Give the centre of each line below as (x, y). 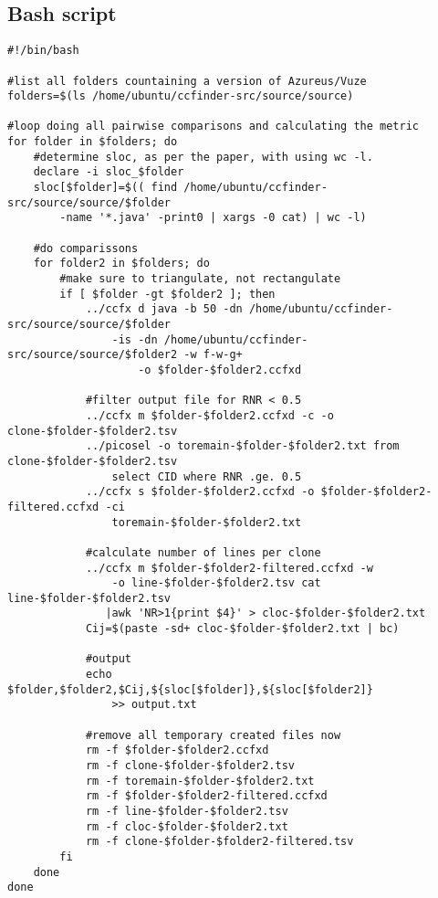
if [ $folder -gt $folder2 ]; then (167, 294)
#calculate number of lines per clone (203, 552)
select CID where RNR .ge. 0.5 (207, 476)
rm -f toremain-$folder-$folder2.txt (200, 781)
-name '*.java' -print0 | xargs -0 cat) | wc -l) (213, 218)
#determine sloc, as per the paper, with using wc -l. (203, 157)
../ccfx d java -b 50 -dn (164, 309)
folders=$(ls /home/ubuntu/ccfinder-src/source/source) (181, 96)
